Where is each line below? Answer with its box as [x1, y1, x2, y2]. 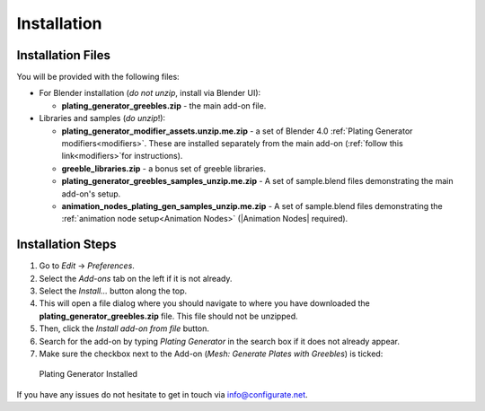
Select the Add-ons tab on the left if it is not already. [39, 273, 233, 284]
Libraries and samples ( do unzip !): [39, 113, 166, 124]
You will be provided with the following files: [16, 72, 180, 83]
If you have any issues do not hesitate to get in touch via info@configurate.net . [16, 389, 309, 399]
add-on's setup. [61, 188, 121, 199]
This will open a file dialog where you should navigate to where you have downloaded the [39, 298, 370, 309]
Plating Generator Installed [39, 369, 138, 380]
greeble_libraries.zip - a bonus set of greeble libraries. [61, 162, 267, 174]
